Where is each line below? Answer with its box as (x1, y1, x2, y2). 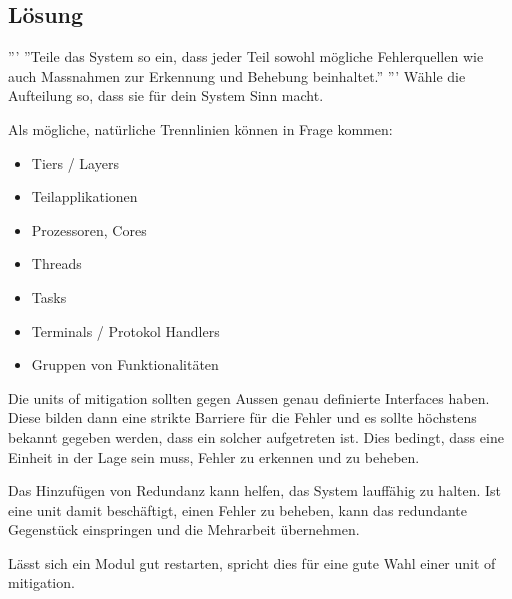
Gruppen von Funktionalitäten (31, 354, 219, 375)
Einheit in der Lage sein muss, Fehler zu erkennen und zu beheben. (8, 446, 420, 467)
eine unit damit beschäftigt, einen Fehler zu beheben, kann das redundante (8, 499, 467, 520)
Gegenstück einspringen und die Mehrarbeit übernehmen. (8, 519, 360, 540)
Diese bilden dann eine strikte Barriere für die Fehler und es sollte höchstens (8, 407, 477, 428)
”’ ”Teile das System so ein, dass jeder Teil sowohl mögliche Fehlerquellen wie (8, 46, 484, 67)
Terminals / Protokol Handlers (31, 320, 220, 341)
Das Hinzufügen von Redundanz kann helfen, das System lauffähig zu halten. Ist (8, 480, 502, 501)
